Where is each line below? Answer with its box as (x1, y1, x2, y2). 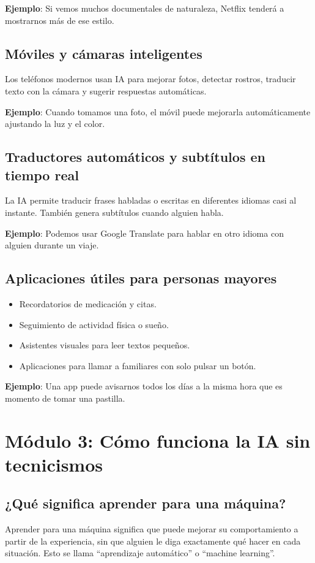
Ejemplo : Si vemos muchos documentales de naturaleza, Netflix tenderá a (5, 2, 284, 14)
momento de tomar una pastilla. (5, 391, 125, 404)
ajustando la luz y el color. (5, 117, 105, 130)
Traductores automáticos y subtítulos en (5, 147, 265, 166)
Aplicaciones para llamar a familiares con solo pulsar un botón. (19, 359, 256, 372)
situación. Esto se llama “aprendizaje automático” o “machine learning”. (5, 546, 275, 559)
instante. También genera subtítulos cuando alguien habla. (5, 205, 224, 218)
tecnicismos (5, 451, 103, 477)
